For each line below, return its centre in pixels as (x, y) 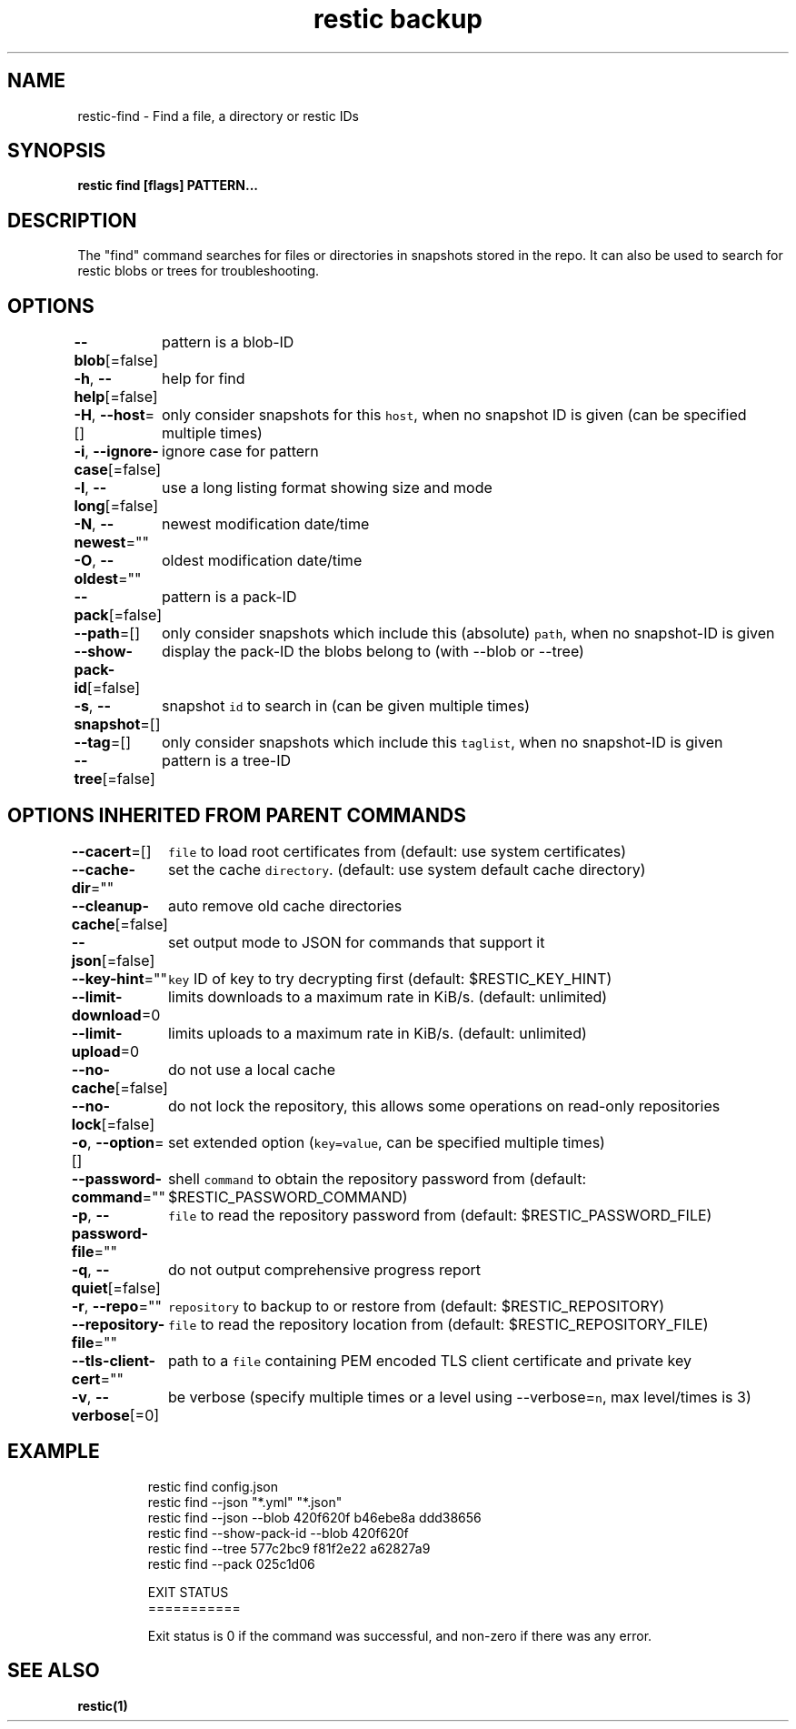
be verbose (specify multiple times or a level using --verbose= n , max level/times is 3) (459, 1397)
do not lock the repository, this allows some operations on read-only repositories (444, 1106)
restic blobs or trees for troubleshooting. (199, 271)
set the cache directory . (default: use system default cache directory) (407, 869)
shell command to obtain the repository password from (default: (377, 1178)
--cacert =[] (111, 851)
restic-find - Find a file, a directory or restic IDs (218, 116)
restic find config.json (213, 1486)
